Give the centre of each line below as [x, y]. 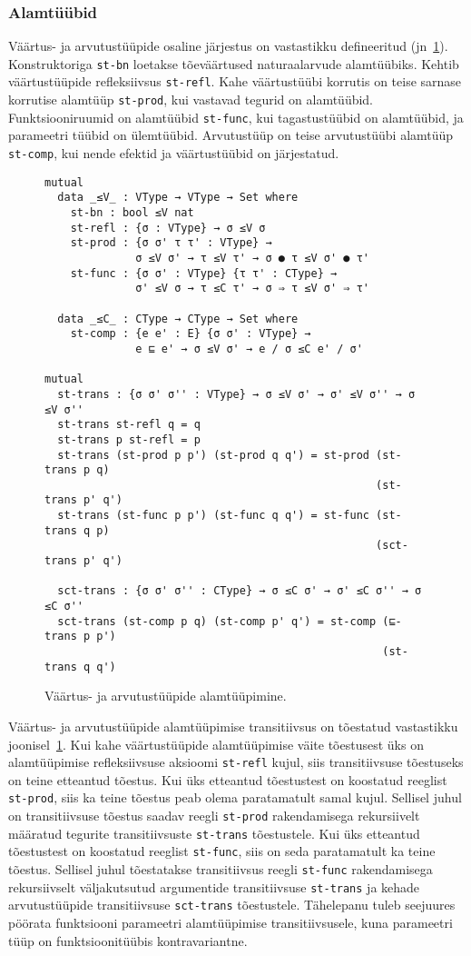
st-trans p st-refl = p [129, 439]
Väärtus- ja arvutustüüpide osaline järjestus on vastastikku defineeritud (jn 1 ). [228, 46]
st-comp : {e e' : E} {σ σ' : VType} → [191, 334]
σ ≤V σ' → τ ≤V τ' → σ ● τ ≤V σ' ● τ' [252, 258]
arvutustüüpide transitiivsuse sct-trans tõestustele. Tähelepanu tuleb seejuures [232, 905]
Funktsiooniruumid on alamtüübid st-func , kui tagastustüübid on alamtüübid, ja [236, 117]
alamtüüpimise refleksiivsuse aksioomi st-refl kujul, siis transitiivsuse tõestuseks [236, 762]
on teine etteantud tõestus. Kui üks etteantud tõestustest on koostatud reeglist [228, 779]
